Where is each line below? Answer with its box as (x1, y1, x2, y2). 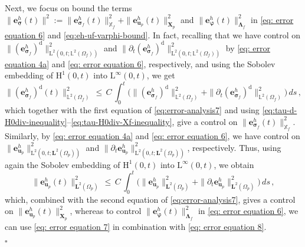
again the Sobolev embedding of (5, 158, 120, 170)
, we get (146, 69, 175, 81)
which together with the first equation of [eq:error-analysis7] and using (5, 104, 260, 116)
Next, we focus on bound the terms (5, 2, 132, 14)
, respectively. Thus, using (187, 141, 281, 153)
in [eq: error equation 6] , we (198, 205, 299, 217)
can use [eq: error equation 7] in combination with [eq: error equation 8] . (5, 220, 267, 232)
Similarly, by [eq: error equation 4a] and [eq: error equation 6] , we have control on (5, 130, 300, 142)
